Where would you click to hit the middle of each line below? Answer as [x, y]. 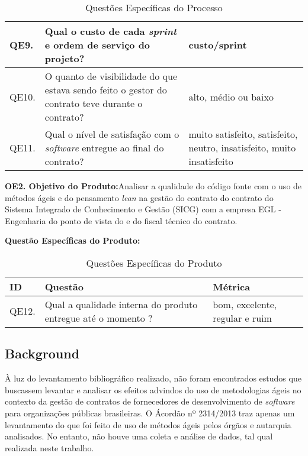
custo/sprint [218, 45]
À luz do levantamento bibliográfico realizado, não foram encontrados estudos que [153, 378]
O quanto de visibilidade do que [111, 76]
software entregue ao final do [104, 148]
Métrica [232, 286]
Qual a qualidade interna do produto [121, 304]
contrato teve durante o [94, 103]
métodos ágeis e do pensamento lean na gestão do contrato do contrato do [139, 197]
